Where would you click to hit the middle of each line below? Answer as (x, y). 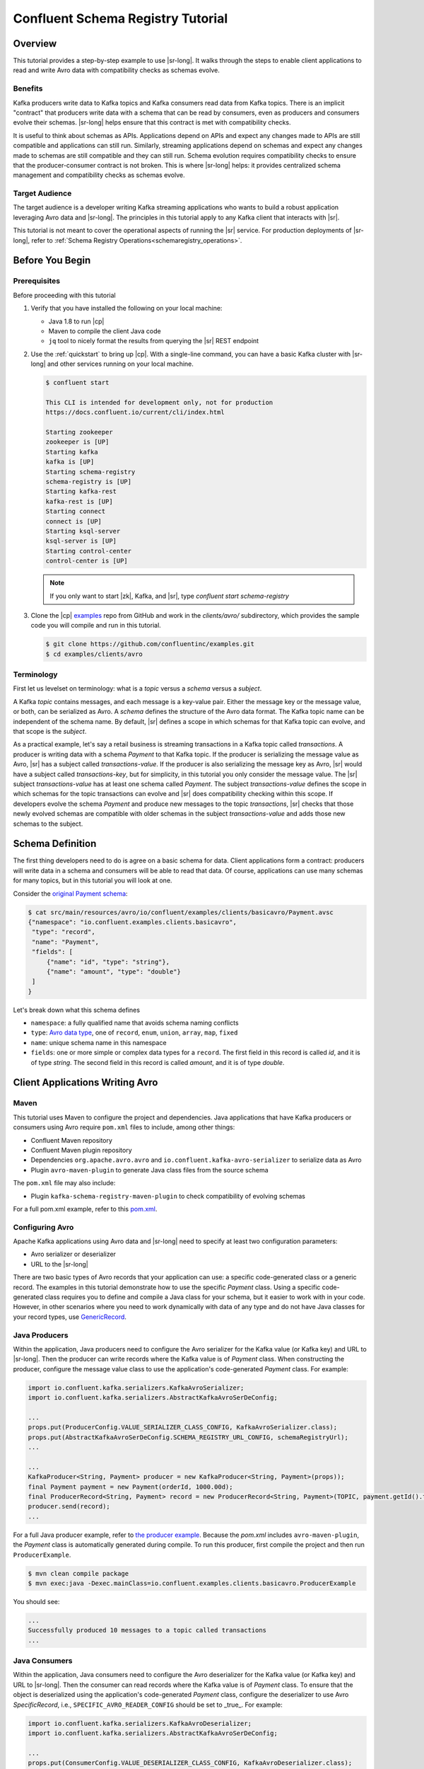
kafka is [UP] (70, 462)
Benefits (28, 88)
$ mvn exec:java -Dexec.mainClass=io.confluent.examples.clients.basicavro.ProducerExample (192, 1583)
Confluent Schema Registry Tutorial (120, 18)
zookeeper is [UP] (77, 442)
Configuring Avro (43, 1227)
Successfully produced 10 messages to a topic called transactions (147, 1630)
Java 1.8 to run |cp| (76, 321)
